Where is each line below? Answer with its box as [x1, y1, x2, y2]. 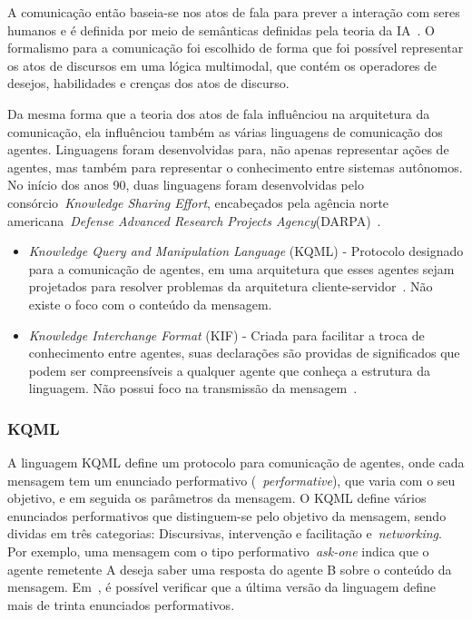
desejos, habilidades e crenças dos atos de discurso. [7, 74, 290, 93]
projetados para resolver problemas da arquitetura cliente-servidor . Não [28, 277, 433, 296]
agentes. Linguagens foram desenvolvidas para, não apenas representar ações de [7, 140, 449, 159]
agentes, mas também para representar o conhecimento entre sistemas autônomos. [7, 157, 463, 176]
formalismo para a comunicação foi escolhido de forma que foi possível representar [7, 38, 464, 57]
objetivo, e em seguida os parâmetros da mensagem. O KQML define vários [7, 488, 427, 507]
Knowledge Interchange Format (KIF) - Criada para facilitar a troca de [28, 325, 425, 344]
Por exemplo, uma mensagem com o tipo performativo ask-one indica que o [7, 542, 429, 561]
